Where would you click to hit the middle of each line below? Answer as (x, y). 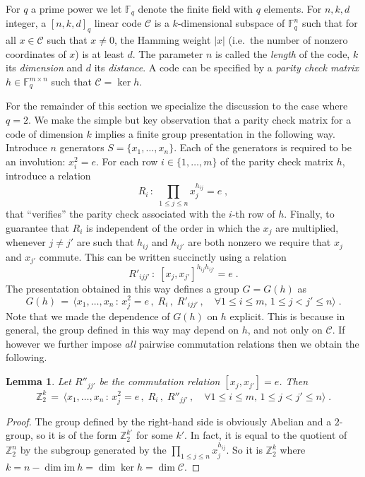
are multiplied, (307, 227)
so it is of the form (77, 435)
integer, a (26, 23)
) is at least (100, 53)
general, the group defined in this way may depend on (122, 330)
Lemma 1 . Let (38, 381)
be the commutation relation (160, 381)
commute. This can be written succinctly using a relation (163, 256)
